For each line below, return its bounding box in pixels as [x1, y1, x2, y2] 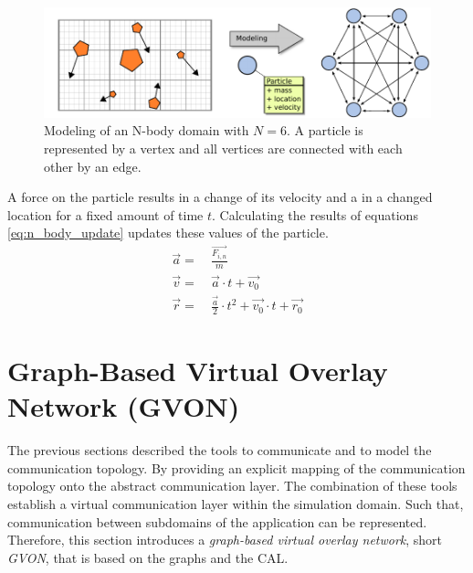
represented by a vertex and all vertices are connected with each [44, 138, 403, 157]
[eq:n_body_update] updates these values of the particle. [7, 223, 329, 242]
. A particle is [287, 121, 363, 140]
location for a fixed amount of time [7, 205, 204, 224]
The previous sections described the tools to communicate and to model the [7, 440, 432, 460]
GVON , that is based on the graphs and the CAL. [7, 547, 289, 567]
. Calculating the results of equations [212, 205, 418, 224]
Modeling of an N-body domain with [44, 121, 249, 140]
